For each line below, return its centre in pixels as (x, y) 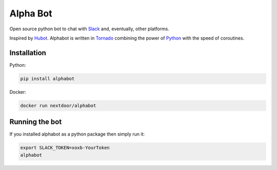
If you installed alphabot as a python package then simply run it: (77, 134)
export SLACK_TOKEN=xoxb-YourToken (65, 148)
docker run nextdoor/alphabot (58, 106)
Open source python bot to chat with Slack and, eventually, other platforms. (89, 29)
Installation (28, 53)
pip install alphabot (47, 79)
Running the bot (36, 122)
